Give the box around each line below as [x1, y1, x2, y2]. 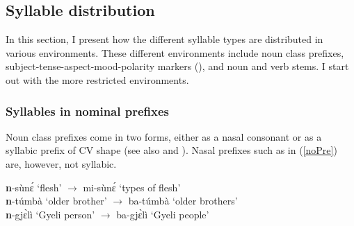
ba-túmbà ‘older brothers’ [128, 193, 238, 208]
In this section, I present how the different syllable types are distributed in [6, 32, 323, 46]
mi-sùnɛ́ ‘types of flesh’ [83, 180, 181, 194]
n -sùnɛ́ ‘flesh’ [6, 180, 62, 194]
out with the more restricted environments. [6, 72, 189, 87]
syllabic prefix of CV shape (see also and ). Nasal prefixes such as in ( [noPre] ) [6, 143, 337, 157]
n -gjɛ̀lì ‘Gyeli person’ [6, 207, 95, 221]
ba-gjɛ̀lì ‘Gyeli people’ [116, 207, 209, 221]
